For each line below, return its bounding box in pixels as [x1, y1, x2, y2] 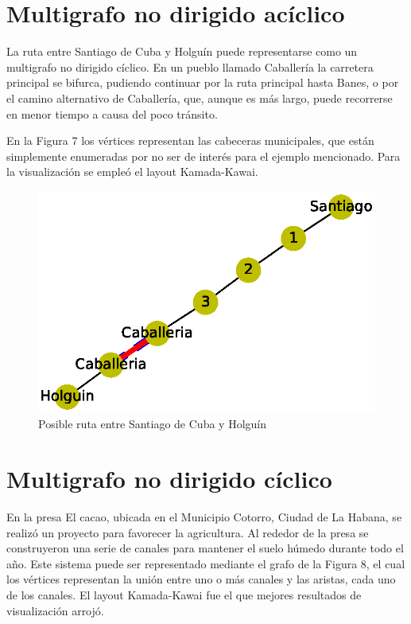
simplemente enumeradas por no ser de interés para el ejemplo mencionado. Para [6, 147, 401, 164]
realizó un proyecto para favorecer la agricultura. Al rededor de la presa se [6, 524, 369, 540]
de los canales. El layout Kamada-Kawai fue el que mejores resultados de [6, 586, 362, 603]
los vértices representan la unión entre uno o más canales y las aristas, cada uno [6, 571, 396, 587]
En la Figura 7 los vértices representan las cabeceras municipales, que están [6, 132, 374, 149]
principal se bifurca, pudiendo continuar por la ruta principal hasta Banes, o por [6, 74, 399, 91]
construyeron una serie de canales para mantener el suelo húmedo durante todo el [6, 540, 404, 556]
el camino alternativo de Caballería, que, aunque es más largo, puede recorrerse [6, 89, 393, 106]
